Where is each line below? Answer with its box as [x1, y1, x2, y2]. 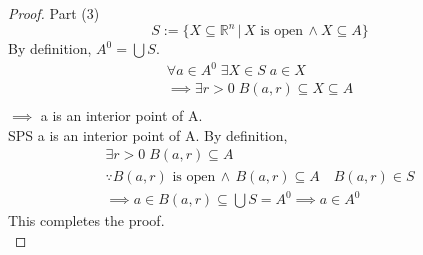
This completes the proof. [8, 210, 165, 231]
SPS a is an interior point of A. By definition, [8, 124, 288, 145]
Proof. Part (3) [8, 3, 100, 23]
